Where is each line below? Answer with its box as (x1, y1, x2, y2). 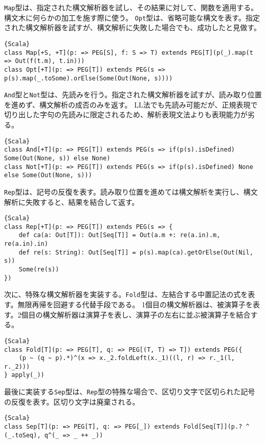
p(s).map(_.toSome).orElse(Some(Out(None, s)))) (4, 74, 173, 82)
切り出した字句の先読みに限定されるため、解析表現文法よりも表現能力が (4, 109, 248, 120)
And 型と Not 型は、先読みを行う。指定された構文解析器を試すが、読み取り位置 (4, 89, 262, 100)
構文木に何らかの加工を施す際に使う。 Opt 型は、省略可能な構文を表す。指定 (4, 12, 260, 23)
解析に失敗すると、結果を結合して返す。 (4, 196, 139, 207)
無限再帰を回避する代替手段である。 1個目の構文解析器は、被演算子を (17, 299, 253, 310)
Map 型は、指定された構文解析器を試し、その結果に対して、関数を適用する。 (4, 2, 258, 12)
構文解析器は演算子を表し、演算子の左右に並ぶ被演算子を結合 (42, 309, 251, 320)
